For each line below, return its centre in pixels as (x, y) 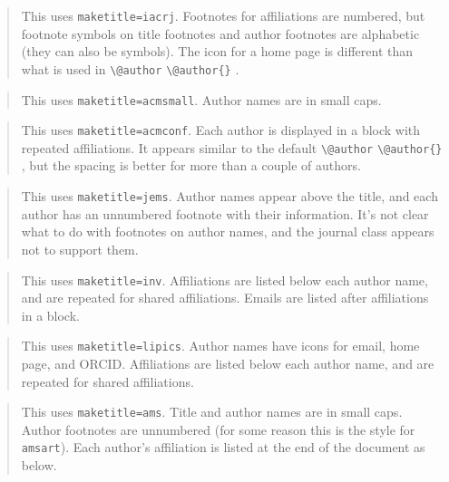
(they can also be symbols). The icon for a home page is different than (217, 51)
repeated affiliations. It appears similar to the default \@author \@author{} (232, 147)
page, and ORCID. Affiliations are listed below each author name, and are (228, 363)
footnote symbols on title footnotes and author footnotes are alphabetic (220, 33)
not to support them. (80, 249)
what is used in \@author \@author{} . (130, 68)
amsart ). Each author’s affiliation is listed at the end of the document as (223, 447)
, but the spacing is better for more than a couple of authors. (191, 165)
